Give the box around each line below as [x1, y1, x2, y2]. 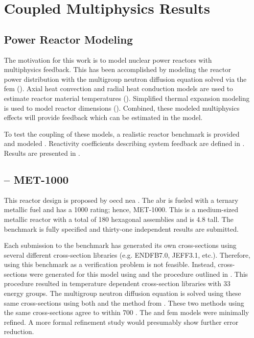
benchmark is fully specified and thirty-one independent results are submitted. [4, 223, 239, 234]
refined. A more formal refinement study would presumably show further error [4, 316, 238, 327]
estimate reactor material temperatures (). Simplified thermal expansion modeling [4, 93, 250, 103]
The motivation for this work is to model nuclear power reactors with [4, 54, 212, 65]
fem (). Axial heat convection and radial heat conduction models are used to [4, 83, 233, 94]
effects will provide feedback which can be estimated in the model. [4, 112, 203, 122]
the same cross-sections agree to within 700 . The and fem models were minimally [4, 307, 249, 317]
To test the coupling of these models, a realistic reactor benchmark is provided [4, 128, 240, 139]
